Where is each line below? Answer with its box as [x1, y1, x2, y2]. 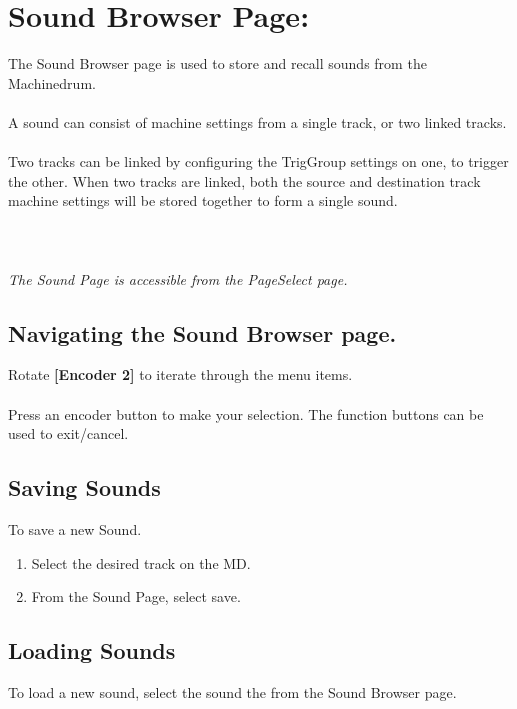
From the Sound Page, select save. [31, 586, 241, 607]
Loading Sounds [8, 635, 176, 666]
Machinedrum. [8, 72, 96, 93]
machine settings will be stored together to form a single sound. [8, 190, 398, 211]
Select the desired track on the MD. [31, 552, 251, 573]
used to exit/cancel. [8, 423, 129, 444]
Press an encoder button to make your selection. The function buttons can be [8, 403, 484, 424]
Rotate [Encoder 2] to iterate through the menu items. [8, 364, 353, 385]
